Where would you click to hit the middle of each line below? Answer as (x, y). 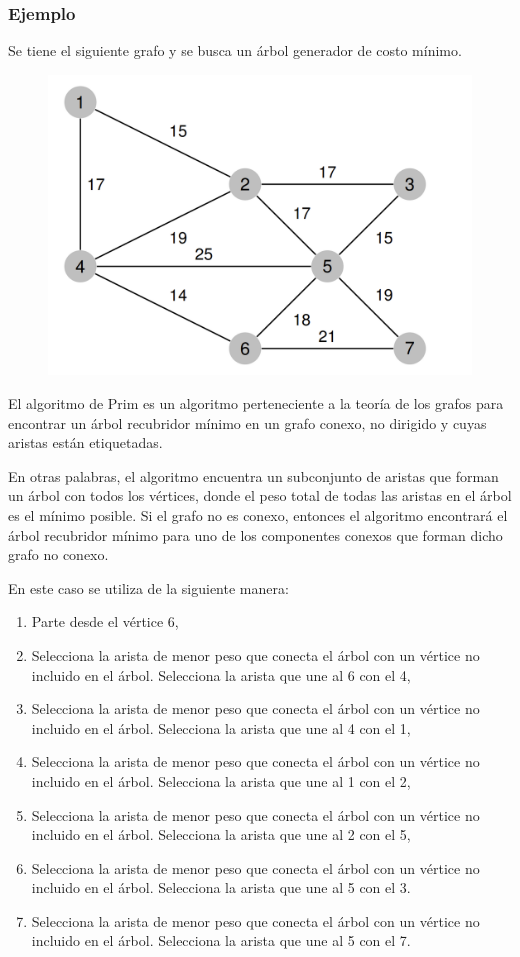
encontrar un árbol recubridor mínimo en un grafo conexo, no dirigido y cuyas (247, 422)
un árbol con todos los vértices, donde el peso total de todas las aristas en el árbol (260, 495)
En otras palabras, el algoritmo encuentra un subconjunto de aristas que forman (253, 475)
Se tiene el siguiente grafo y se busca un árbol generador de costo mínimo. (235, 50)
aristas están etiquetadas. (85, 442)
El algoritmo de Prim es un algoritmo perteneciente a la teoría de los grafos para (256, 403)
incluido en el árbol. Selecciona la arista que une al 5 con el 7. (221, 940)
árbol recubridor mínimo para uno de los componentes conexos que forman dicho (255, 534)
